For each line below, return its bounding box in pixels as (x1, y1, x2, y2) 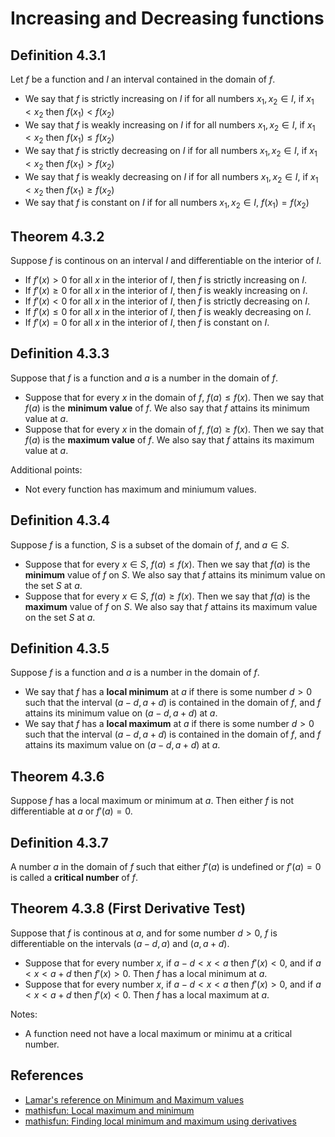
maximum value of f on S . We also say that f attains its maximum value (24, 600, 318, 612)
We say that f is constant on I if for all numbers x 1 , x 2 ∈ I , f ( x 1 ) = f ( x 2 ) (24, 197, 310, 211)
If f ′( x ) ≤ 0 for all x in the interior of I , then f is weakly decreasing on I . (24, 305, 312, 317)
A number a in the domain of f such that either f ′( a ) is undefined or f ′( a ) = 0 (10, 861, 322, 873)
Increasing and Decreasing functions (10, 7, 325, 30)
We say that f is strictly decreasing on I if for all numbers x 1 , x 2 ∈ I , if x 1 (24, 145, 318, 159)
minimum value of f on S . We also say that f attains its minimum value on (24, 568, 326, 581)
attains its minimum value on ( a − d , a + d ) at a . (24, 707, 218, 719)
